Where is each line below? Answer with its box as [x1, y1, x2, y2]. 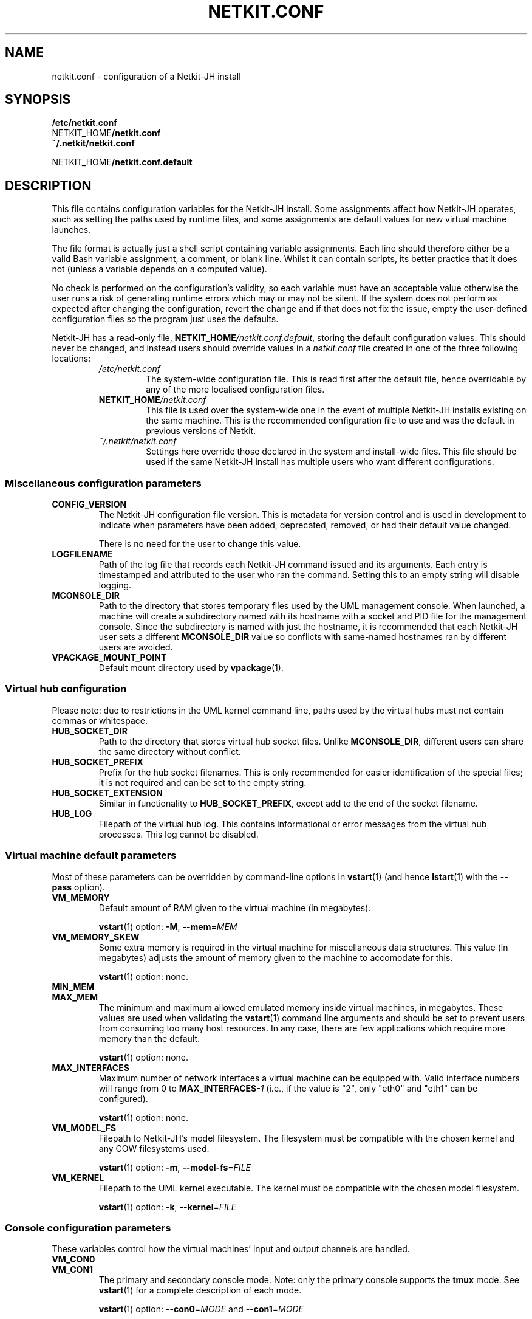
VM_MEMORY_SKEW [52, 931, 140, 942]
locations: [52, 353, 91, 364]
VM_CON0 [52, 1254, 95, 1265]
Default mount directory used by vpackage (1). [98, 663, 284, 673]
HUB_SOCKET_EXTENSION [52, 787, 163, 798]
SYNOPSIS [5, 92, 71, 108]
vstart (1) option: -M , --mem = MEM [98, 921, 237, 932]
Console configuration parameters [5, 1221, 171, 1234]
